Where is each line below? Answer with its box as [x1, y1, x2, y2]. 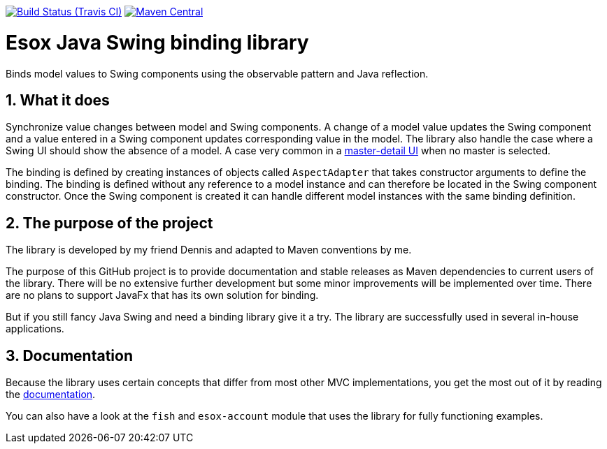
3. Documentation [6, 346, 133, 365]
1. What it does [6, 91, 110, 109]
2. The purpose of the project [6, 214, 213, 232]
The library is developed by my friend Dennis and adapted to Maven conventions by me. [6, 244, 412, 256]
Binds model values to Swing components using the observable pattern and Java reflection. [6, 67, 429, 80]
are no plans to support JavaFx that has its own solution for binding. [6, 289, 319, 302]
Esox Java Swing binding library [6, 30, 309, 54]
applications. [6, 323, 64, 335]
